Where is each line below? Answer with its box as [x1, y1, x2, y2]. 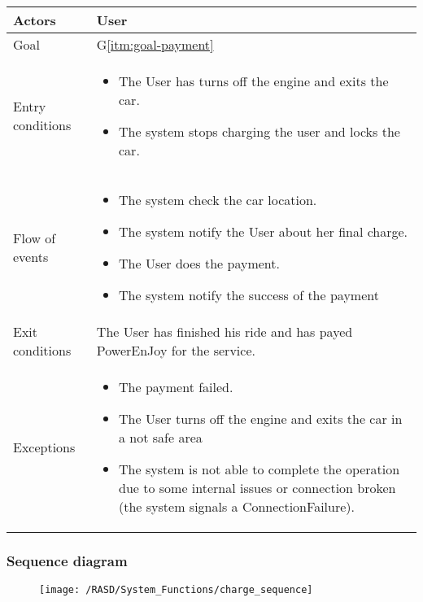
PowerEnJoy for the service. [96, 341, 255, 360]
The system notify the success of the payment [119, 286, 379, 304]
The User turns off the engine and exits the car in [119, 409, 403, 428]
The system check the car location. [119, 190, 317, 209]
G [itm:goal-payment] [96, 35, 214, 54]
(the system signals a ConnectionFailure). [119, 497, 355, 516]
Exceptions [13, 437, 76, 456]
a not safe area [119, 428, 203, 447]
